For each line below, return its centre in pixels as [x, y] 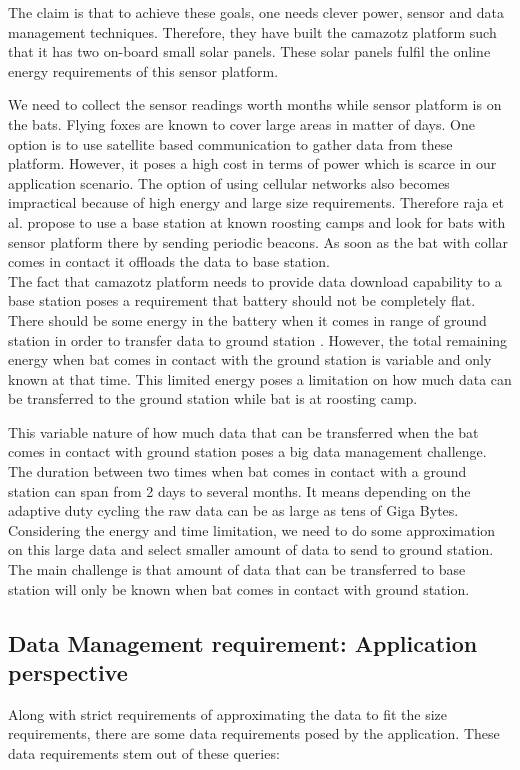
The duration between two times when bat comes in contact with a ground [237, 471]
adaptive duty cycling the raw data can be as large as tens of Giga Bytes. [233, 510]
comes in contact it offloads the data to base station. [169, 261]
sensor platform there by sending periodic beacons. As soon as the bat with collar [258, 241]
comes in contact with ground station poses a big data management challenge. [247, 451]
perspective [68, 672]
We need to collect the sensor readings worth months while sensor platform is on [255, 104]
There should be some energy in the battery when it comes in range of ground [247, 319]
